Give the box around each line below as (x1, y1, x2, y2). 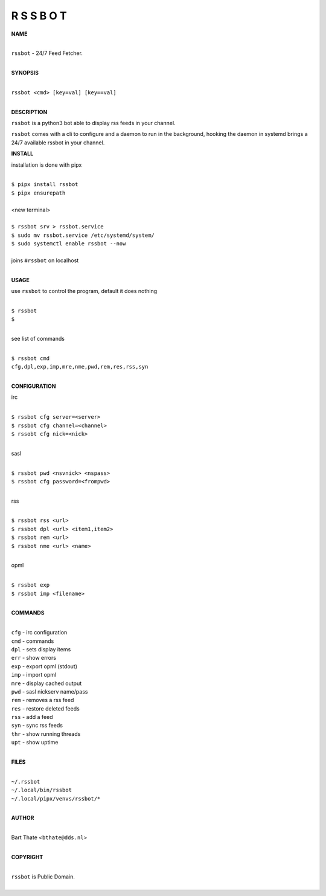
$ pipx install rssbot (11, 181, 78, 188)
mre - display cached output (11, 680, 82, 687)
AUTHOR (11, 814, 34, 822)
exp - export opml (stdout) (11, 662, 78, 670)
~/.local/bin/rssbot (11, 787, 72, 794)
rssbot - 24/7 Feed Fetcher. (11, 50, 83, 57)
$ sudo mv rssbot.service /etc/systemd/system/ (11, 231, 155, 239)
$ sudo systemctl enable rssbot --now (11, 240, 126, 247)
